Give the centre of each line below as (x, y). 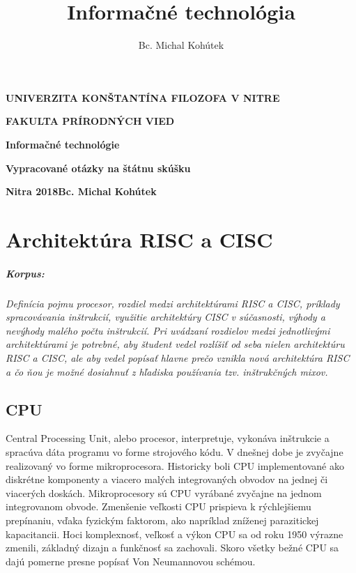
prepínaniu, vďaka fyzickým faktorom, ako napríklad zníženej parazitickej (162, 520)
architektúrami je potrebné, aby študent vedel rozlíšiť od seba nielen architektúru (175, 344)
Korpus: (25, 273)
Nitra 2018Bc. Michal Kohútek (81, 191)
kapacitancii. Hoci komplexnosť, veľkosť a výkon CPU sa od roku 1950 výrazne (175, 534)
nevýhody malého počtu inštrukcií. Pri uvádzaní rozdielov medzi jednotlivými (168, 330)
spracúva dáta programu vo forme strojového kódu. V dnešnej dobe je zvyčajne (175, 451)
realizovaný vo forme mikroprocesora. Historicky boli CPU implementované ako (175, 465)
